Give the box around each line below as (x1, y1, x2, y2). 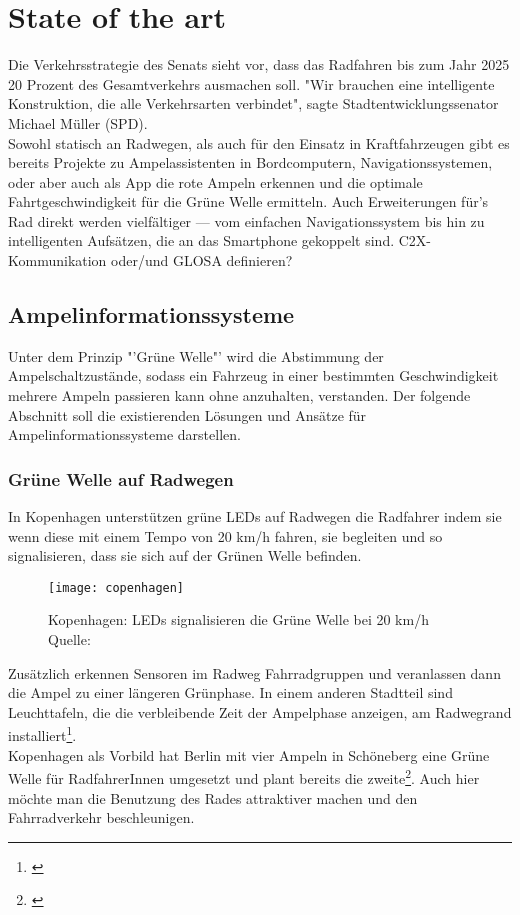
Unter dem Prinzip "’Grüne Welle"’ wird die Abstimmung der (8, 345, 384, 366)
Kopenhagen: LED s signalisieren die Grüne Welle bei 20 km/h (48, 609, 429, 630)
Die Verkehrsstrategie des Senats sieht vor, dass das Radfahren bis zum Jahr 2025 (8, 54, 510, 75)
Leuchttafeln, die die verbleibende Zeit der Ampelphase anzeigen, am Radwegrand (8, 701, 512, 722)
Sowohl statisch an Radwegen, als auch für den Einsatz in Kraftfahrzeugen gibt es (8, 132, 510, 153)
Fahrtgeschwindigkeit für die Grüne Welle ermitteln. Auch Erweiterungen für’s (8, 191, 489, 212)
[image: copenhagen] (48, 580, 185, 595)
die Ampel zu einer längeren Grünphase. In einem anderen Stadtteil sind (8, 682, 453, 703)
